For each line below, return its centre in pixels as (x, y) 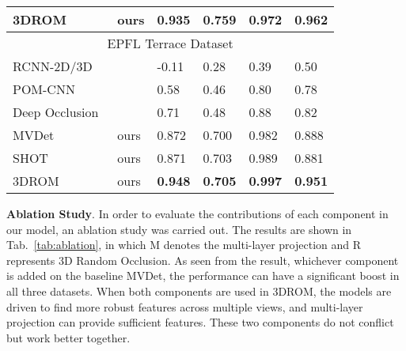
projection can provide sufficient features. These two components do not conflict (200, 322)
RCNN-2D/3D (53, 66)
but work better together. (68, 337)
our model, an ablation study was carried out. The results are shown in (179, 229)
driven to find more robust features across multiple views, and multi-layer (185, 306)
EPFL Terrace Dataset (170, 43)
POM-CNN (44, 89)
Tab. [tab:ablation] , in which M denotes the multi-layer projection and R (184, 245)
